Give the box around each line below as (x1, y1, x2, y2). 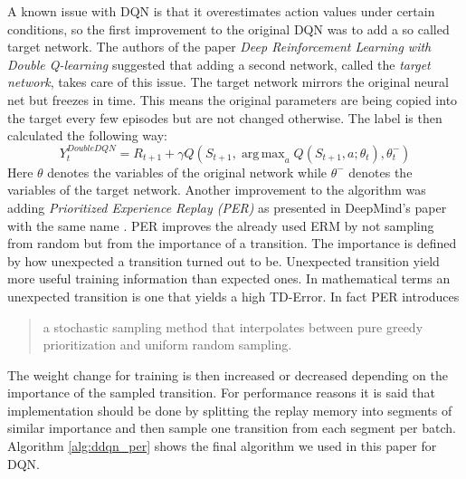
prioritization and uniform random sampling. (43, 335, 292, 354)
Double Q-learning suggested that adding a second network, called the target (7, 54, 431, 73)
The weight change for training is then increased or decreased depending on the (7, 365, 448, 384)
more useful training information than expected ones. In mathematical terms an (7, 269, 451, 288)
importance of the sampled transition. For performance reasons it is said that (7, 383, 436, 402)
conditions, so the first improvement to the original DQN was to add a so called (7, 19, 450, 38)
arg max (241, 147, 285, 160)
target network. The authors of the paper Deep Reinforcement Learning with (7, 37, 432, 56)
